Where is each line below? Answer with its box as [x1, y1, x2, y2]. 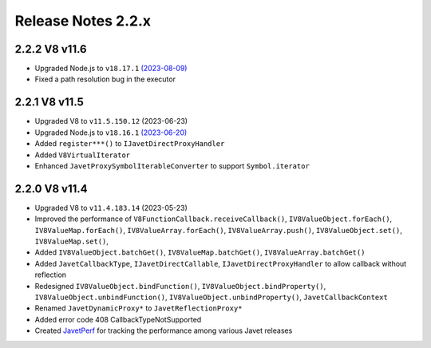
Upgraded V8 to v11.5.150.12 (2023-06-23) [34, 117, 188, 126]
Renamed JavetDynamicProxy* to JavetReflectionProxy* [34, 303, 243, 313]
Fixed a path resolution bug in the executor [34, 74, 176, 84]
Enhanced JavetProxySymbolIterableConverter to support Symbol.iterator [34, 160, 310, 171]
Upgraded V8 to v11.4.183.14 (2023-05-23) [34, 203, 188, 212]
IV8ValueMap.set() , [34, 236, 109, 246]
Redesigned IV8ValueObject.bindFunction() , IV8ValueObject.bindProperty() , [34, 281, 326, 291]
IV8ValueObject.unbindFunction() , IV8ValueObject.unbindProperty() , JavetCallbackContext [34, 292, 389, 302]
